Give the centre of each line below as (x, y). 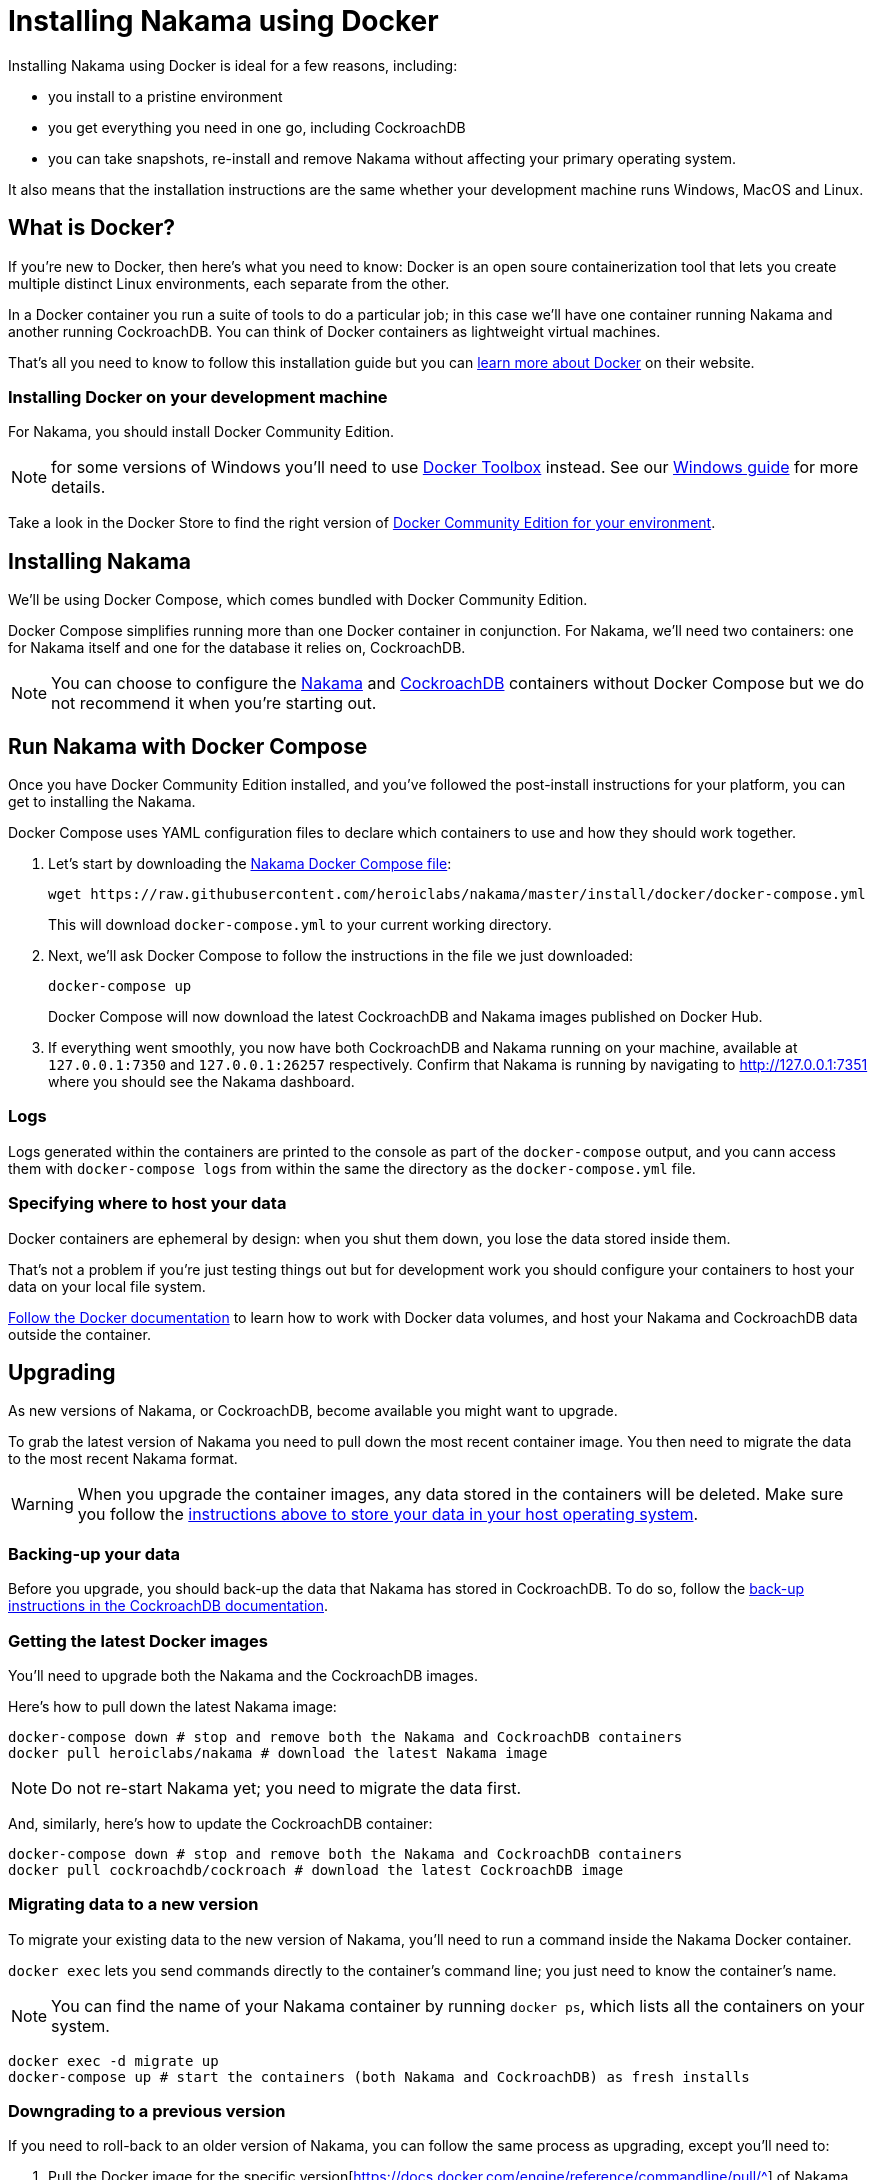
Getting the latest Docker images (138, 1640)
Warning (42, 1504)
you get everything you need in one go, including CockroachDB (257, 127)
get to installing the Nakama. (102, 802)
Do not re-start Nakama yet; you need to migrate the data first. (286, 1787)
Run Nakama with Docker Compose (188, 746)
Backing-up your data (94, 1553)
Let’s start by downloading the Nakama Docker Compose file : (250, 864)
